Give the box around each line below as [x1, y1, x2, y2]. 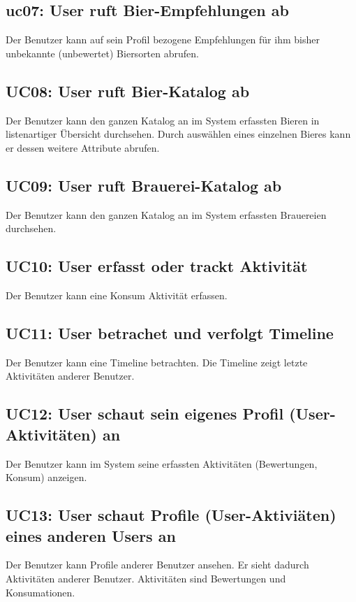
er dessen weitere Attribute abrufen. [6, 140, 160, 155]
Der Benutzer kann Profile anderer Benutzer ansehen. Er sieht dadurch [6, 557, 309, 572]
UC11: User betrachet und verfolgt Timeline [6, 322, 334, 343]
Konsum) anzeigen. [6, 470, 87, 485]
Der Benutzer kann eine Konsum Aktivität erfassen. [6, 287, 228, 302]
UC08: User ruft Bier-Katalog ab [6, 80, 250, 101]
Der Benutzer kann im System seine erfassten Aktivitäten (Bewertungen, [6, 456, 318, 471]
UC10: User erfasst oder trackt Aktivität [6, 255, 308, 277]
